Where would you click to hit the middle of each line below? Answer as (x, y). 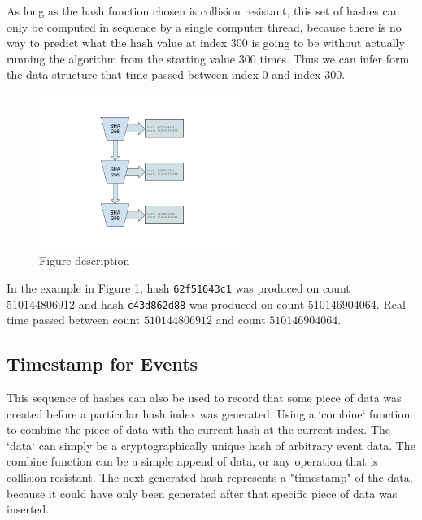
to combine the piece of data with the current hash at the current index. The (198, 429)
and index (296, 74)
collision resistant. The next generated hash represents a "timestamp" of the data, (210, 477)
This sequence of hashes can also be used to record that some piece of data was (204, 398)
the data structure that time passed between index (133, 74)
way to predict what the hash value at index (117, 43)
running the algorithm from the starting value (121, 58)
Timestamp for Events (102, 364)
